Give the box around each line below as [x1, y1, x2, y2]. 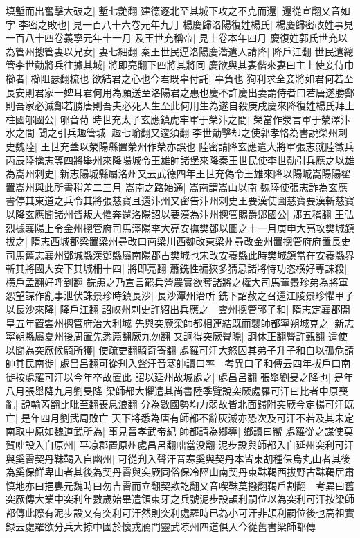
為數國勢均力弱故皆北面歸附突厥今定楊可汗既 [150, 397, 354, 411]
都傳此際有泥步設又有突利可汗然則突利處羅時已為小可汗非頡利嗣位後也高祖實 [6, 505, 354, 519]
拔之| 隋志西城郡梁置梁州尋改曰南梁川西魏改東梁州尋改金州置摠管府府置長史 [6, 234, 351, 249]
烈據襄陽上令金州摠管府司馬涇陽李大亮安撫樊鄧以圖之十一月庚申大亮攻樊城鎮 [6, 220, 354, 235]
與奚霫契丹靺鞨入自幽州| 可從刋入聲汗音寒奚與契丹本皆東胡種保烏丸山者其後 [6, 451, 351, 465]
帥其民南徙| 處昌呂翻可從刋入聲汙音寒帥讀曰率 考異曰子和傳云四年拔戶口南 [6, 356, 351, 370]
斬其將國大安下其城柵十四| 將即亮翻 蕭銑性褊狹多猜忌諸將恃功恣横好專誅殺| [6, 261, 348, 276]
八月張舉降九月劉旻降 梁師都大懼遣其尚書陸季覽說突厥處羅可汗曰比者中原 [6, 383, 339, 397]
